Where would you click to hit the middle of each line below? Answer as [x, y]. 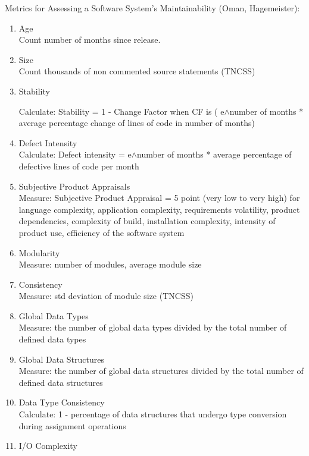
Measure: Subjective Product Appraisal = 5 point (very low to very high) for [159, 198]
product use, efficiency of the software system [102, 232]
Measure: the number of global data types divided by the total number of [153, 327]
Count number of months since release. [90, 40]
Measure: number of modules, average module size [110, 264]
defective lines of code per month [79, 166]
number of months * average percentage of [214, 154]
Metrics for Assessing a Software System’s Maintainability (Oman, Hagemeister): [152, 8]
